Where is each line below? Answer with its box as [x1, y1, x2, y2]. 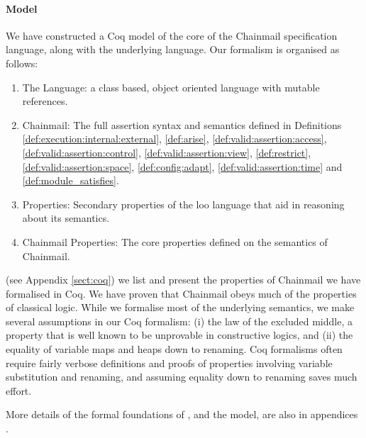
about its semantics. [22, 210, 110, 225]
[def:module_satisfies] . [22, 173, 119, 188]
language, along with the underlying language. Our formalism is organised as [6, 42, 340, 57]
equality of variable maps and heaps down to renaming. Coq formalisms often [6, 342, 343, 356]
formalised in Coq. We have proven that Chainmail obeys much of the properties [6, 286, 357, 301]
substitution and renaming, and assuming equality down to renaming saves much [6, 369, 357, 384]
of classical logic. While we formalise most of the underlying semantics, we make [6, 300, 355, 315]
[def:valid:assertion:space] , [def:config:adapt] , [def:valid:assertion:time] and [22, 159, 343, 174]
